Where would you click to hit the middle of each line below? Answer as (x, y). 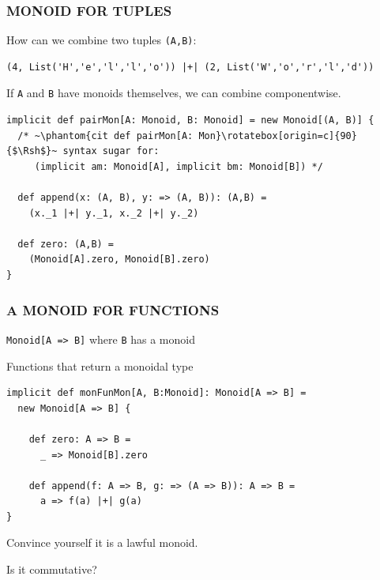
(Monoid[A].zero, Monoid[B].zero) (119, 260)
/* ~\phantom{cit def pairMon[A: (105, 136)
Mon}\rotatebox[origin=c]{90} (278, 136)
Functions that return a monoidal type (100, 365)
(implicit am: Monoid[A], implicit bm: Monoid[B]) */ (179, 166)
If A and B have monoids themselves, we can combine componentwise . (174, 93)
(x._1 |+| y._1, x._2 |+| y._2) (114, 213)
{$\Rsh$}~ (32, 151)
